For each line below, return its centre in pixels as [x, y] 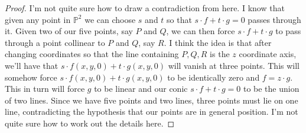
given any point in [38, 19]
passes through [274, 19]
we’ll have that [32, 65]
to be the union [271, 89]
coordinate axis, [268, 54]
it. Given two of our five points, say [69, 31]
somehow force [31, 77]
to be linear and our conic [141, 89]
